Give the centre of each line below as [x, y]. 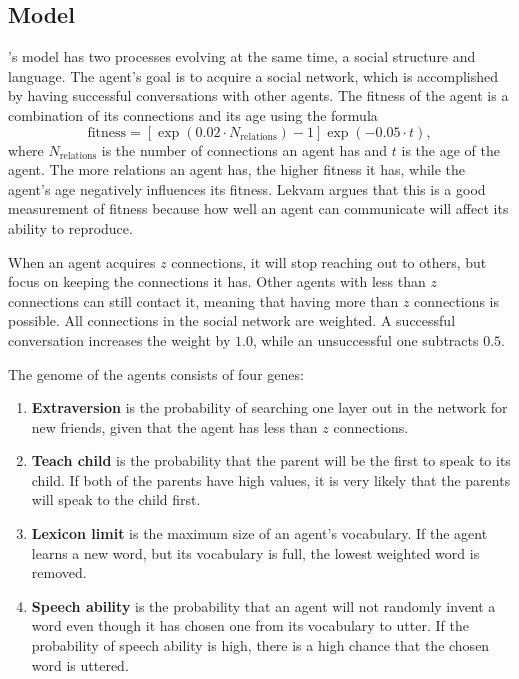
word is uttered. [80, 664]
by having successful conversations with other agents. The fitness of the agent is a [258, 95]
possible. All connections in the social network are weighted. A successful [232, 320]
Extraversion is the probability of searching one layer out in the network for [269, 407]
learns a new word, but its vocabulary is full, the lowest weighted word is [255, 552]
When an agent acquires [82, 261]
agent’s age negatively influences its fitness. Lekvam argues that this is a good [247, 188]
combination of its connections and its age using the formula [193, 114]
